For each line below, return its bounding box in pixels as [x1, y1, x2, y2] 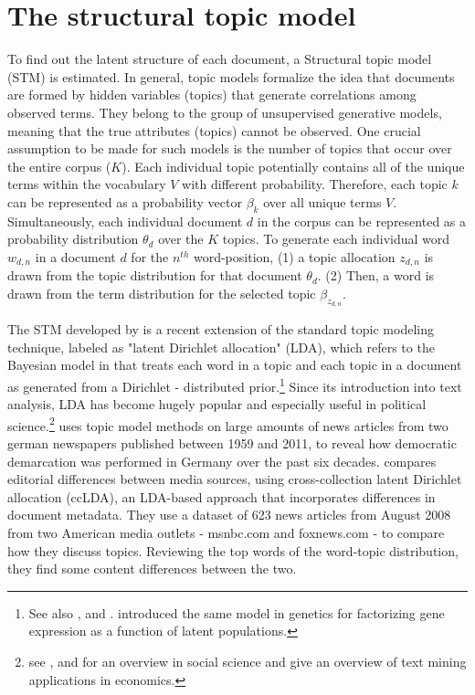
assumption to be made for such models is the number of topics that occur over [7, 139, 452, 158]
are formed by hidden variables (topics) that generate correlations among [7, 85, 417, 104]
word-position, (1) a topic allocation [193, 247, 396, 266]
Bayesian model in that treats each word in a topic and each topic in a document [7, 355, 462, 374]
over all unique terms [263, 192, 382, 211]
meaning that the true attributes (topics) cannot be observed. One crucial [7, 121, 421, 140]
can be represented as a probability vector [7, 192, 242, 211]
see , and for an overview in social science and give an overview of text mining [28, 651, 467, 670]
